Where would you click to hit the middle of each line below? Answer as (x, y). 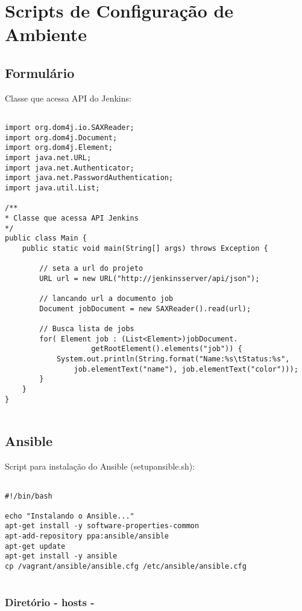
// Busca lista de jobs (87, 329)
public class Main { (46, 238)
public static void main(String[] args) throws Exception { (145, 248)
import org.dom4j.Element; (59, 148)
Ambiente (46, 34)
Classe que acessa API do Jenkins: (68, 98)
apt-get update (35, 546)
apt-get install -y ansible (61, 556)
